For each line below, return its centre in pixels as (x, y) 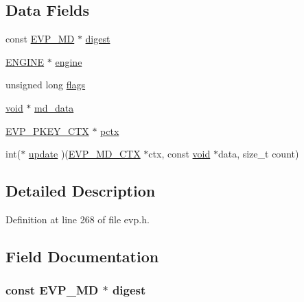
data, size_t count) (258, 154)
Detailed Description (81, 191)
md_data (54, 107)
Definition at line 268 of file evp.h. (78, 219)
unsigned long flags (46, 85)
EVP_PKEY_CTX (47, 130)
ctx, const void (179, 154)
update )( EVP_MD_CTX (84, 154)
